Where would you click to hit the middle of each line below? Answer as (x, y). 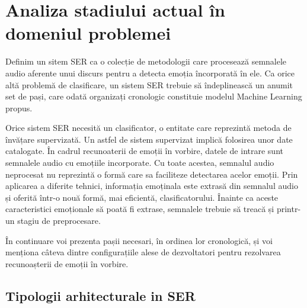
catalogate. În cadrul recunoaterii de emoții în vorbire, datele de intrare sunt (144, 151)
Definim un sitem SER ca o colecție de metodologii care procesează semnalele (146, 61)
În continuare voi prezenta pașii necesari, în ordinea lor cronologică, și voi (139, 240)
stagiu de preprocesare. (59, 221)
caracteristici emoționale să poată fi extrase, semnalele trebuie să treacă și (140, 209)
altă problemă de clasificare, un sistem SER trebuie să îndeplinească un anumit (149, 84)
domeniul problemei (88, 33)
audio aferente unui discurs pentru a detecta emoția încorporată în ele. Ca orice (150, 73)
